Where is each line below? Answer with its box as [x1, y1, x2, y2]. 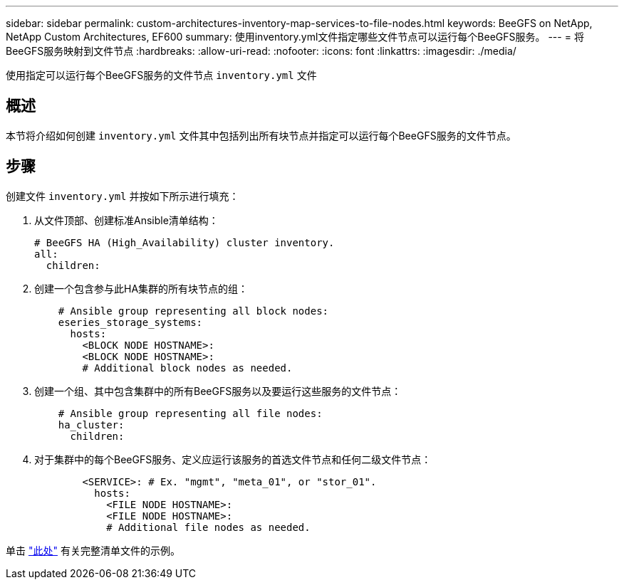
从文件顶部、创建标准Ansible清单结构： [34, 214, 219, 226]
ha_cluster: [58, 418, 125, 431]
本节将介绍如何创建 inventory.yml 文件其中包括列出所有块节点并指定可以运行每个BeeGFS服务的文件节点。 [6, 129, 516, 142]
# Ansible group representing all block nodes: [58, 305, 329, 317]
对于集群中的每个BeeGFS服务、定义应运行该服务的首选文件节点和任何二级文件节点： [34, 453, 432, 465]
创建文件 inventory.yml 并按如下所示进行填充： [6, 189, 239, 202]
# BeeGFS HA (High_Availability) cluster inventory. [34, 236, 335, 248]
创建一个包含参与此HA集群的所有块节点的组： [34, 282, 249, 295]
